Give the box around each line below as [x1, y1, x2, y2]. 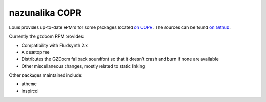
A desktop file [21, 49, 50, 55]
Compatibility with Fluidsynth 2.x [21, 42, 88, 49]
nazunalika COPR [9, 7, 81, 18]
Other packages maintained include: [9, 72, 83, 78]
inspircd [21, 88, 38, 94]
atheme [21, 81, 37, 87]
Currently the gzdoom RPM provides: [9, 33, 85, 39]
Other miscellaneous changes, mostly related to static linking [21, 63, 145, 69]
